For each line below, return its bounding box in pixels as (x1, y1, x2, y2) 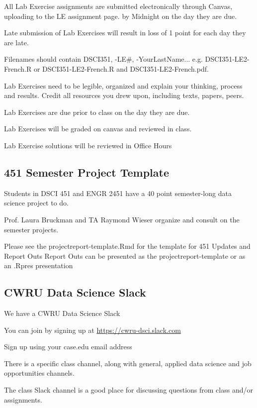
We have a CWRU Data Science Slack (4, 308, 120, 318)
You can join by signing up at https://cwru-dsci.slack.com (4, 324, 181, 335)
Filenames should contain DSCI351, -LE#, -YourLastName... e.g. (4, 54, 203, 64)
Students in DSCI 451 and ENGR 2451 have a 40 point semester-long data (4, 188, 232, 198)
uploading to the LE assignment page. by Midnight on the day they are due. (4, 10, 237, 21)
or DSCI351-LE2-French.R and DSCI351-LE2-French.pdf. (33, 63, 209, 74)
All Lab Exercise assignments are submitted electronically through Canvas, (4, 1, 233, 11)
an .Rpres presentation (4, 260, 73, 271)
